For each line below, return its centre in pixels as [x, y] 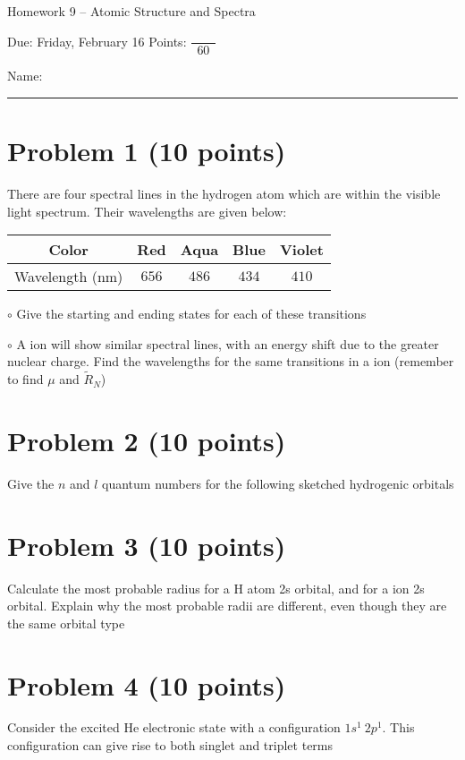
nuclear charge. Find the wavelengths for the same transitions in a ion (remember [231, 361]
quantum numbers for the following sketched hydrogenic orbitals [278, 483]
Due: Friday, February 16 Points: [97, 41]
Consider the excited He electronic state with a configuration [174, 727]
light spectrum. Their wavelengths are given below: [147, 211]
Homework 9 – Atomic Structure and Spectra [131, 11]
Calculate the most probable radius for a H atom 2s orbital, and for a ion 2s [216, 588]
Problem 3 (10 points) [147, 545]
